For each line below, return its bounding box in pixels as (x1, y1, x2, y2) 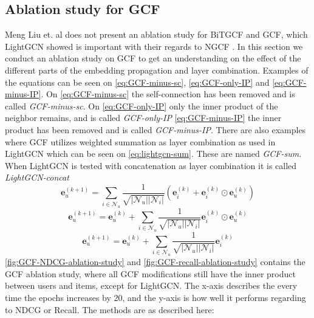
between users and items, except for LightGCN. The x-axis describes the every (5, 279, 298, 292)
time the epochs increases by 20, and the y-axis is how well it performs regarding (5, 291, 306, 303)
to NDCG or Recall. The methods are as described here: (5, 303, 214, 316)
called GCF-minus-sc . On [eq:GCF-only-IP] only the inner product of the (5, 99, 278, 112)
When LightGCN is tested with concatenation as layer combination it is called (5, 159, 297, 171)
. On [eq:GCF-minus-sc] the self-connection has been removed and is (41, 88, 295, 100)
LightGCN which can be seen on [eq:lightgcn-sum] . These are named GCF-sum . (5, 147, 302, 160)
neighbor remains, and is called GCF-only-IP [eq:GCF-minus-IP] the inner (5, 111, 282, 124)
